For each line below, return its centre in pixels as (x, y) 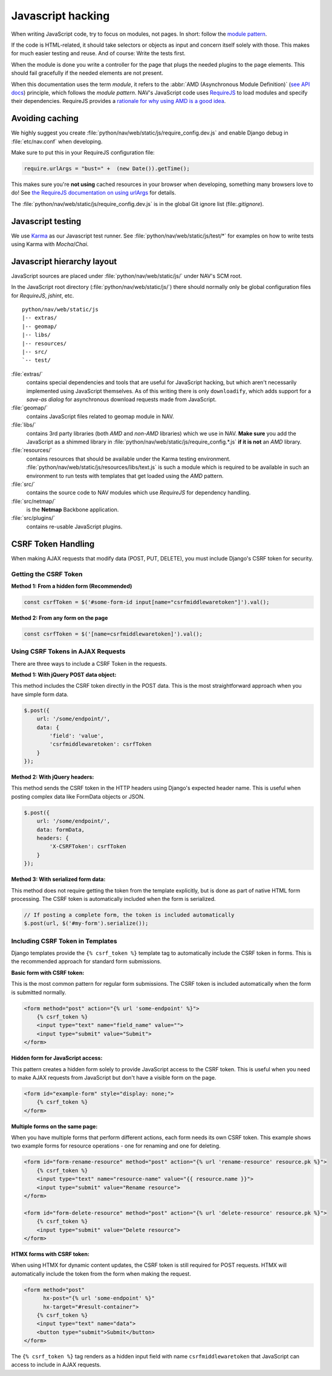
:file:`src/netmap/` (34, 501)
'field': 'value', (76, 736)
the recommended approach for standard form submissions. (86, 962)
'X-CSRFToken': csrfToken (88, 846)
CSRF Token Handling (53, 544)
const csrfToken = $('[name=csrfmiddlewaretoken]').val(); (113, 634)
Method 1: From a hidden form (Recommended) (72, 586)
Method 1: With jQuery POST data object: (64, 674)
